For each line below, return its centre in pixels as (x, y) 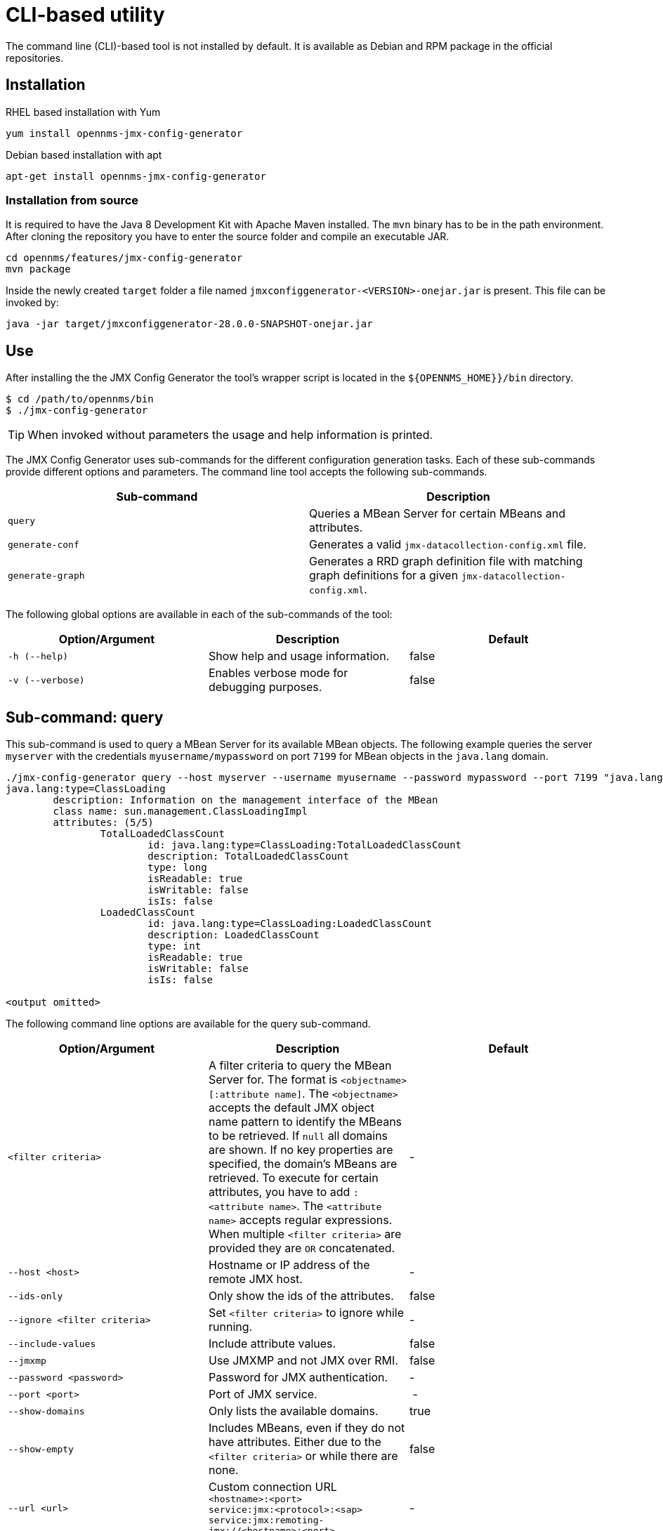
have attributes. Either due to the (295, 1442)
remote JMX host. (255, 1279)
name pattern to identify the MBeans (305, 1122)
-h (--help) (38, 656)
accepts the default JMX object (291, 1108)
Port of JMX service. (263, 1394)
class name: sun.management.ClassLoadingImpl (180, 812)
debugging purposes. (265, 687)
